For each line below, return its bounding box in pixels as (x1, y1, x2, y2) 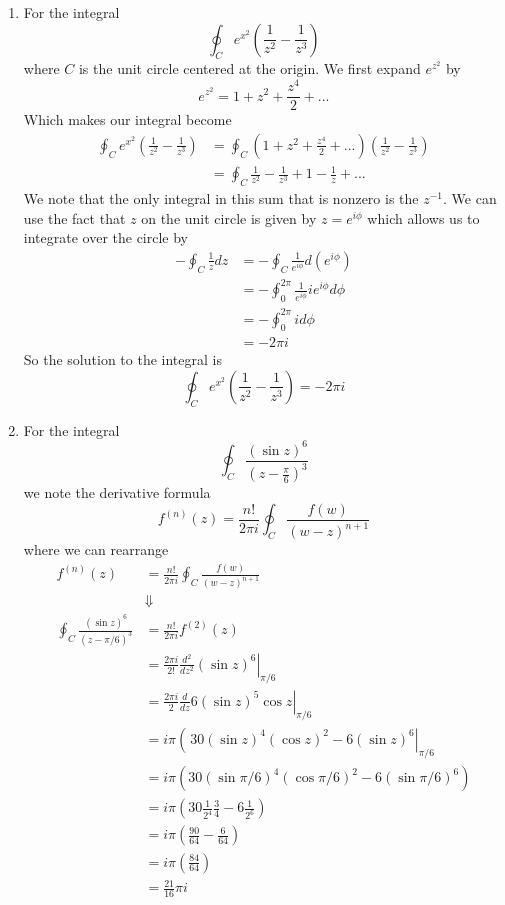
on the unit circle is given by (141, 207, 317, 228)
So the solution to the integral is (23, 349, 222, 370)
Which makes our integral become (23, 109, 232, 130)
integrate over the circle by (23, 227, 189, 248)
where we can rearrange (23, 539, 169, 560)
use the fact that (23, 207, 126, 228)
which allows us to (367, 207, 480, 228)
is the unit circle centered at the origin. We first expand (78, 58, 421, 79)
